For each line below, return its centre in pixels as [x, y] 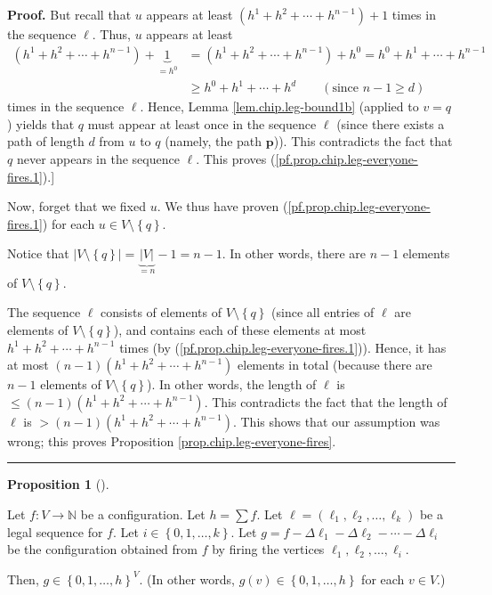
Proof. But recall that [69, 14]
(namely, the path [214, 141]
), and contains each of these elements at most [240, 329]
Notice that [38, 253]
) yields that [41, 123]
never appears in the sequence [98, 158]
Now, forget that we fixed [77, 206]
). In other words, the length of [232, 384]
